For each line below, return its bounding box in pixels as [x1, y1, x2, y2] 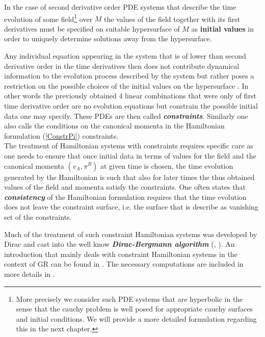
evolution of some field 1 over [4, 12, 93, 24]
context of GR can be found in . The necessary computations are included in [4, 258, 244, 269]
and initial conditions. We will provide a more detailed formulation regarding [16, 313, 257, 324]
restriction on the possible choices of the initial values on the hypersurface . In [4, 80, 249, 91]
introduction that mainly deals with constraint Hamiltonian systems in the [4, 248, 237, 259]
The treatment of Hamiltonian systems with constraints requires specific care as [4, 140, 253, 151]
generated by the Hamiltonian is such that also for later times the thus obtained [4, 171, 255, 182]
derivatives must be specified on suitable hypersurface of [4, 23, 180, 34]
